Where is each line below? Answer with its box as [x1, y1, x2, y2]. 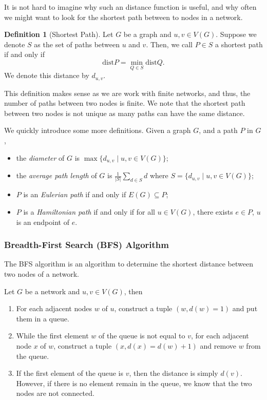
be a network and [25, 285, 80, 296]
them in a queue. [16, 313, 69, 323]
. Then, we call [146, 39, 193, 49]
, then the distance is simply [129, 368, 218, 378]
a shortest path [215, 39, 263, 49]
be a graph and [123, 29, 171, 40]
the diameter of [16, 152, 65, 163]
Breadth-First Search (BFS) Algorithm [4, 238, 169, 251]
